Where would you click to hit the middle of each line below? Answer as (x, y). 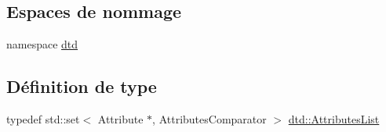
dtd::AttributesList (334, 119)
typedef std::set (43, 119)
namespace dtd (42, 44)
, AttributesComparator (209, 119)
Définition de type (82, 86)
